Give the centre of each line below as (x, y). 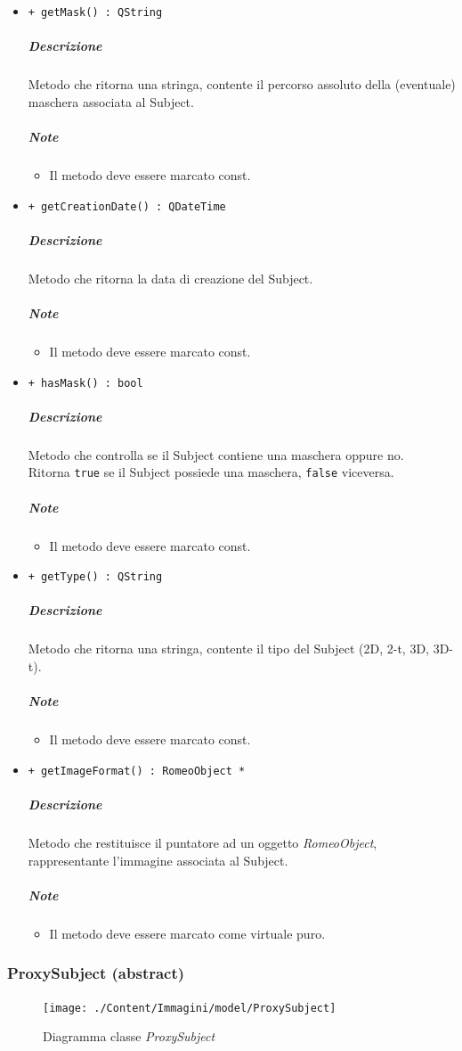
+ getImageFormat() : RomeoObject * (137, 771)
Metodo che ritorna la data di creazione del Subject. (170, 278)
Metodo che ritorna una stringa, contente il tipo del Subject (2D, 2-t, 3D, (228, 649)
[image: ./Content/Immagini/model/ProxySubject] (190, 1008)
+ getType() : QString (95, 577)
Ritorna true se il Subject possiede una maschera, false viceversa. (211, 472)
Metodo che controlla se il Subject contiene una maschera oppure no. (216, 454)
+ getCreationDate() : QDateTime (127, 206)
